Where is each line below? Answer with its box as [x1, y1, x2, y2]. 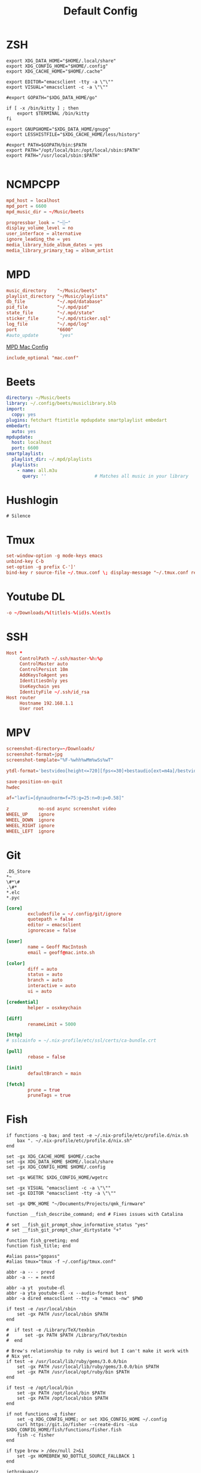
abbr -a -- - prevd [6, 1269, 55, 1275]
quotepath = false [28, 916, 74, 923]
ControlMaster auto [19, 661, 68, 667]
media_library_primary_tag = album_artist [6, 248, 114, 254]
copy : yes [11, 412, 36, 418]
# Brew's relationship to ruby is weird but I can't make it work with [6, 1348, 188, 1354]
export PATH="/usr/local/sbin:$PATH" [6, 152, 100, 159]
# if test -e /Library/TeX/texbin [6, 1327, 95, 1333]
